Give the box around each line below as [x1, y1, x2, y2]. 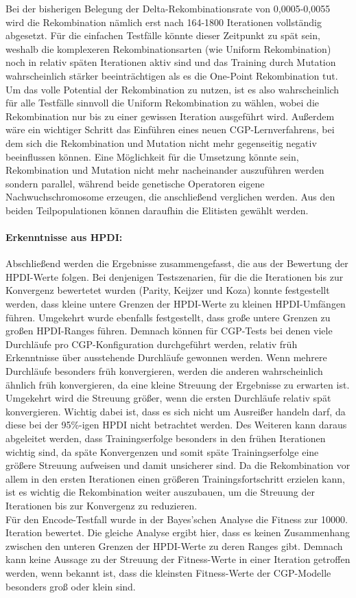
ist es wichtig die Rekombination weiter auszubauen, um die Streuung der [5, 485, 315, 499]
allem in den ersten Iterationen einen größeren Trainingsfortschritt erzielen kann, [5, 471, 345, 485]
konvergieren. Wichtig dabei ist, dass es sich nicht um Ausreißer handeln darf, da [5, 404, 346, 418]
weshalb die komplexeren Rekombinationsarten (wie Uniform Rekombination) [5, 41, 331, 56]
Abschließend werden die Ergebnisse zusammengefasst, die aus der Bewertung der [5, 256, 348, 271]
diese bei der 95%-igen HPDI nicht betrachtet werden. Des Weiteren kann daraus [5, 417, 347, 432]
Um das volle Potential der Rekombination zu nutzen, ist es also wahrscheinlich [5, 82, 340, 96]
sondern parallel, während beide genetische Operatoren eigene [5, 176, 265, 190]
